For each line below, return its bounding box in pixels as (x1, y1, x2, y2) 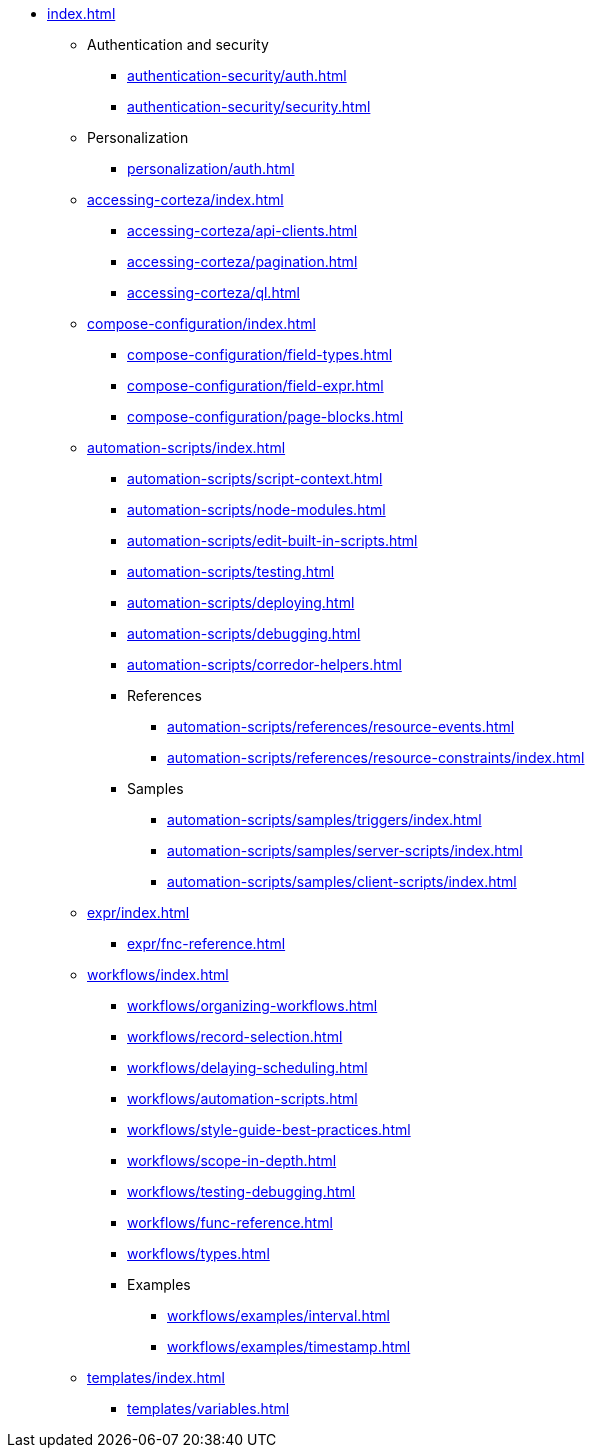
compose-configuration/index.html (87, 315, 316, 332)
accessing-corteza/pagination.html (127, 253, 358, 270)
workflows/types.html (127, 1245, 270, 1262)
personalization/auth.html (127, 160, 295, 177)
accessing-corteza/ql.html (127, 284, 300, 301)
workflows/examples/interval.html (167, 1307, 390, 1324)
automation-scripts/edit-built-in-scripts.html (127, 532, 418, 549)
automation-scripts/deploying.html (127, 594, 355, 611)
